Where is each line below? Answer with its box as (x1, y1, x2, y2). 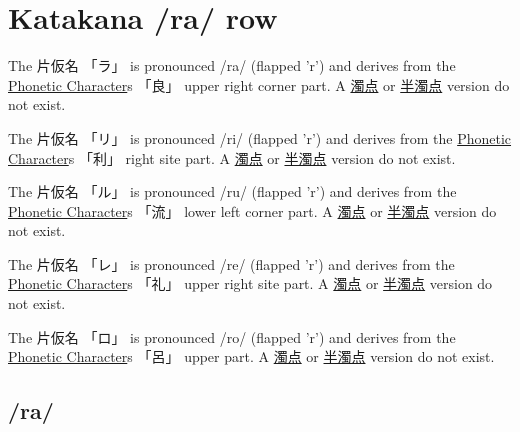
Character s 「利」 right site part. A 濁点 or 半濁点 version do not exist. (8, 147, 456, 168)
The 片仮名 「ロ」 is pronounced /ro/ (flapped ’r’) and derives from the (8, 326, 456, 347)
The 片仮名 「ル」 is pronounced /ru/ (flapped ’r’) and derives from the (8, 181, 457, 202)
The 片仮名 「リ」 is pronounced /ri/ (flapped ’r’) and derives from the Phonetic (8, 127, 512, 148)
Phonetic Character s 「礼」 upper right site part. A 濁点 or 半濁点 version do (8, 273, 493, 294)
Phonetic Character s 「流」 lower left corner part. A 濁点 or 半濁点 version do (8, 200, 497, 221)
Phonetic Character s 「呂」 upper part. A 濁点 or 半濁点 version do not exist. (8, 346, 495, 367)
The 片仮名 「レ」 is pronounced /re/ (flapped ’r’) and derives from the (8, 253, 455, 274)
